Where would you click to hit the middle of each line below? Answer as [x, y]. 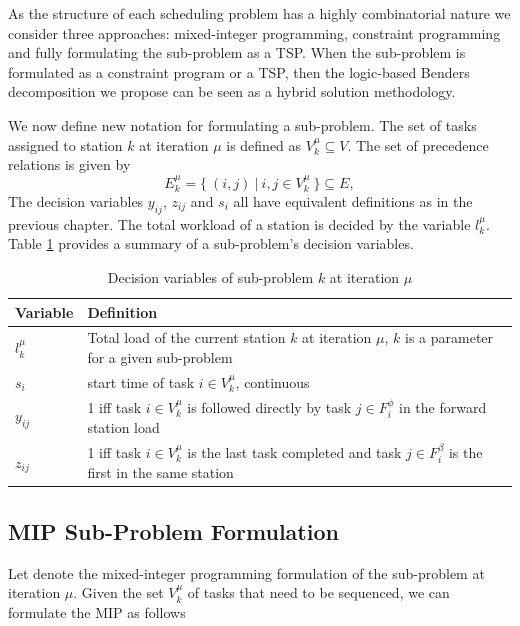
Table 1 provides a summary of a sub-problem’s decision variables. [211, 243]
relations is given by [69, 164]
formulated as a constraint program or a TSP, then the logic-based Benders [239, 71]
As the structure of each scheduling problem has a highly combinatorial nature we [259, 13]
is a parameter [449, 337]
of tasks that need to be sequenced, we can [318, 592]
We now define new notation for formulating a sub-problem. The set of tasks [242, 124]
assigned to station [65, 144]
